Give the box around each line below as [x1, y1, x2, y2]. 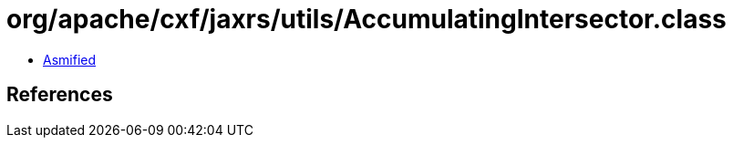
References [6, 83, 113, 107]
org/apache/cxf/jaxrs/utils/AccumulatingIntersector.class [6, 4, 727, 35]
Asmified [43, 51, 97, 67]
